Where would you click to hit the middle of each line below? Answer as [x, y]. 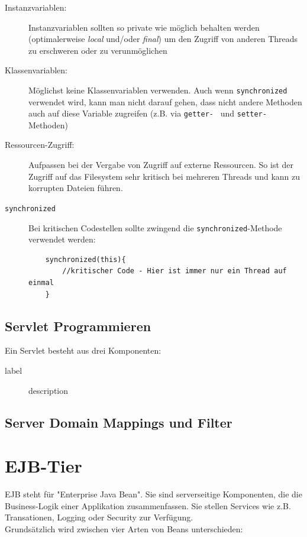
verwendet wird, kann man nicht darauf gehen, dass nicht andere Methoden [165, 101]
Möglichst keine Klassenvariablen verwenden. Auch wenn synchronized [158, 90]
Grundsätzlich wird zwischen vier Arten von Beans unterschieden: [124, 528]
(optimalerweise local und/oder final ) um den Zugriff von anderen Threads [163, 39]
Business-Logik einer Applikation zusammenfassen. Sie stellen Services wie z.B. [148, 505]
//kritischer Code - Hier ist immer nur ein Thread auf [174, 271]
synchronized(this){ [85, 259]
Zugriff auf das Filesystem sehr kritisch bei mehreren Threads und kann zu [164, 176]
